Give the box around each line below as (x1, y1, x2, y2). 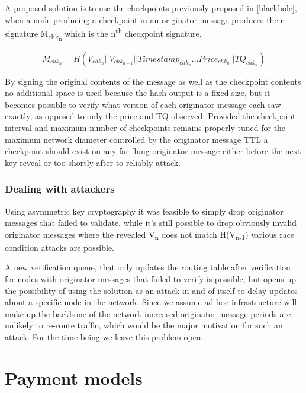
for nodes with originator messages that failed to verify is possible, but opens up (5, 273, 296, 285)
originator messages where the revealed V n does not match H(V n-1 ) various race (5, 228, 295, 242)
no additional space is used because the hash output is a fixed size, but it (5, 87, 270, 99)
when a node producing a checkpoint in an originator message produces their (5, 13, 284, 25)
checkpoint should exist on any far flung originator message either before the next (5, 145, 301, 157)
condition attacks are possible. (5, 241, 114, 253)
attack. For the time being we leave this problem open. (5, 331, 204, 343)
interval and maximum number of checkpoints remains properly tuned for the (5, 121, 286, 133)
